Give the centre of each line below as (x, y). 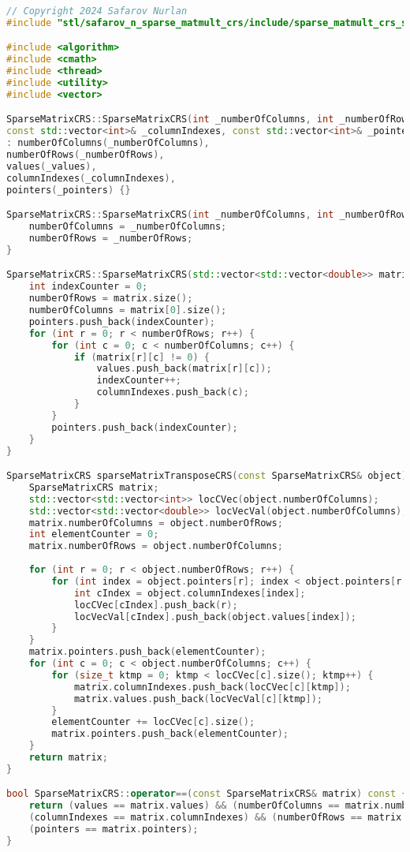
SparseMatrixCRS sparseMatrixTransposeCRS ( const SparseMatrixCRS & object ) (207, 476)
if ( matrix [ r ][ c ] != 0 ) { (142, 357)
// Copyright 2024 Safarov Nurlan (97, 11)
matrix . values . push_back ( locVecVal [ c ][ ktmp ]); (198, 699)
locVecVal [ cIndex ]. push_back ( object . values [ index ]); (215, 617)
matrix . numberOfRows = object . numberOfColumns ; (156, 546)
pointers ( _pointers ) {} (69, 190)
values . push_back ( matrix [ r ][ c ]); (184, 369)
